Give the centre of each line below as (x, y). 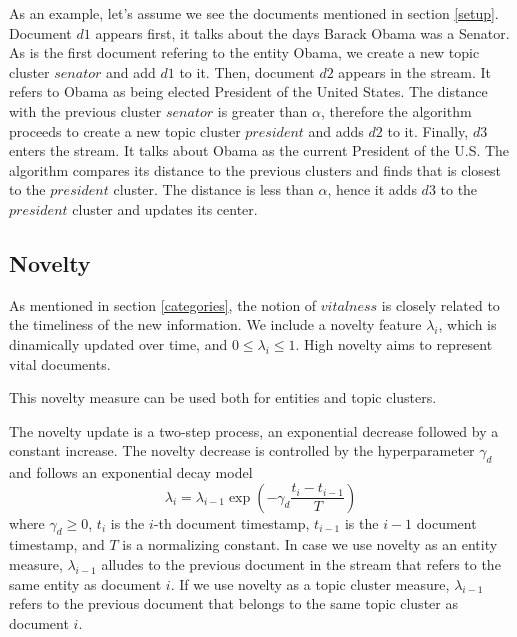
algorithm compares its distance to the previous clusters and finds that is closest (255, 169)
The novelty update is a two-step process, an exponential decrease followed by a (254, 430)
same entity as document (85, 583)
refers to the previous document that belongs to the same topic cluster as (233, 603)
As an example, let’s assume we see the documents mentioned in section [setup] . (254, 13)
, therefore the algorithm (396, 110)
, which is (467, 324)
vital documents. (60, 363)
